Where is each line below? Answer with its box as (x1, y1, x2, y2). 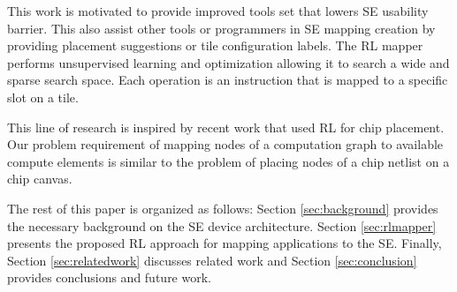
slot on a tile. (7, 87, 79, 106)
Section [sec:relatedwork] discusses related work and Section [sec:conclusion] (7, 251, 417, 269)
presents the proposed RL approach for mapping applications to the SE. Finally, (7, 234, 442, 252)
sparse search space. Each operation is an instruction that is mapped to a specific (7, 71, 448, 89)
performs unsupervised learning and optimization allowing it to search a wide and (7, 53, 450, 71)
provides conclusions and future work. (7, 268, 211, 287)
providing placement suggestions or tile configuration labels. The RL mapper (7, 36, 423, 55)
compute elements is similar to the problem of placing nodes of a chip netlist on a (7, 152, 450, 170)
